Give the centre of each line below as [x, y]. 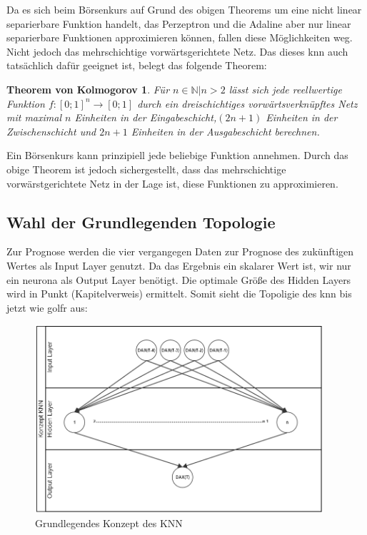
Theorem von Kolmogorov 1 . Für [88, 89]
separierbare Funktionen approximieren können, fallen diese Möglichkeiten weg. [180, 37]
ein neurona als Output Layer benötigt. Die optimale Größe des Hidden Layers [179, 279]
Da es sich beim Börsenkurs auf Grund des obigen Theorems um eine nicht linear [184, 9]
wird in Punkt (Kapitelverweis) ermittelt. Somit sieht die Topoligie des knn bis [179, 294]
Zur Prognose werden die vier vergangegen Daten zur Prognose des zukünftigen [180, 251]
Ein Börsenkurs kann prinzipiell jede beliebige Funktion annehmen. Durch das [177, 155]
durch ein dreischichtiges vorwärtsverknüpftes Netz [247, 103]
